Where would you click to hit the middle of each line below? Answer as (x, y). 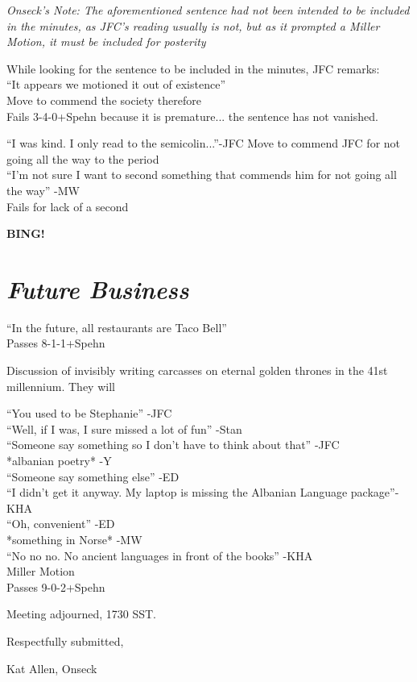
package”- (375, 492)
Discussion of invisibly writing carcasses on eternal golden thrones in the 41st (197, 370)
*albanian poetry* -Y (59, 460)
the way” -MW (43, 190)
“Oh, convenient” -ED (61, 524)
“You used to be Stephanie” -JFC (89, 413)
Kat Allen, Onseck (52, 668)
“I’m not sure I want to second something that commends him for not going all (202, 175)
